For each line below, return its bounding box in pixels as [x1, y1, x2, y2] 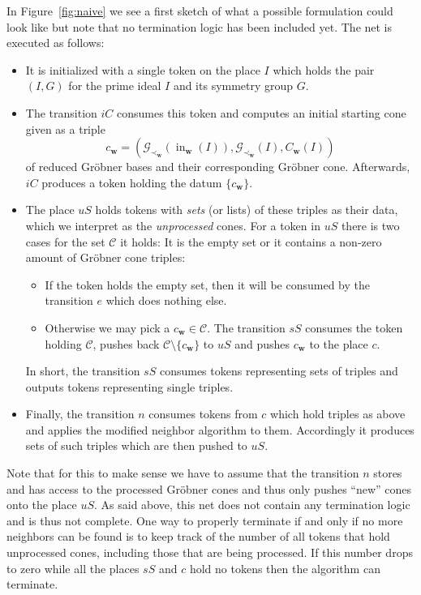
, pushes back [92, 335, 160, 352]
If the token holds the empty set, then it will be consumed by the [45, 276, 370, 293]
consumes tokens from [148, 405, 258, 422]
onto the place [6, 496, 77, 513]
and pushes [234, 335, 290, 352]
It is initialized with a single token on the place [25, 61, 260, 78]
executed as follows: [6, 34, 105, 51]
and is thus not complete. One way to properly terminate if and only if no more [6, 512, 403, 529]
